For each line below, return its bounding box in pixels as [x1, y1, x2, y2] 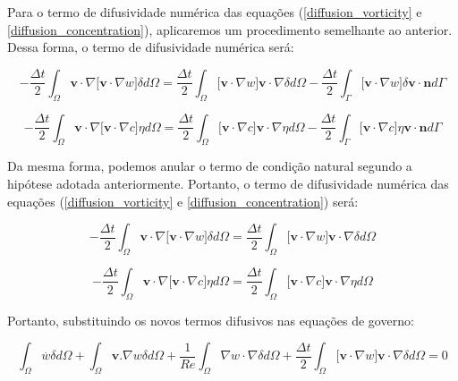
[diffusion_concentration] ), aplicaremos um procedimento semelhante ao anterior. [7, 20, 453, 38]
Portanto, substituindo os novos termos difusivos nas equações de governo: [7, 310, 414, 329]
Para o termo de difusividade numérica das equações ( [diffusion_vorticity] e [7, 3, 422, 21]
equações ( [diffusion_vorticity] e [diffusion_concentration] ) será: [7, 191, 359, 210]
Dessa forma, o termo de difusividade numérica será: [7, 38, 294, 56]
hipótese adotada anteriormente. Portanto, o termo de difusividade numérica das [7, 174, 449, 192]
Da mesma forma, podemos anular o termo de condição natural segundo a [7, 157, 412, 175]
